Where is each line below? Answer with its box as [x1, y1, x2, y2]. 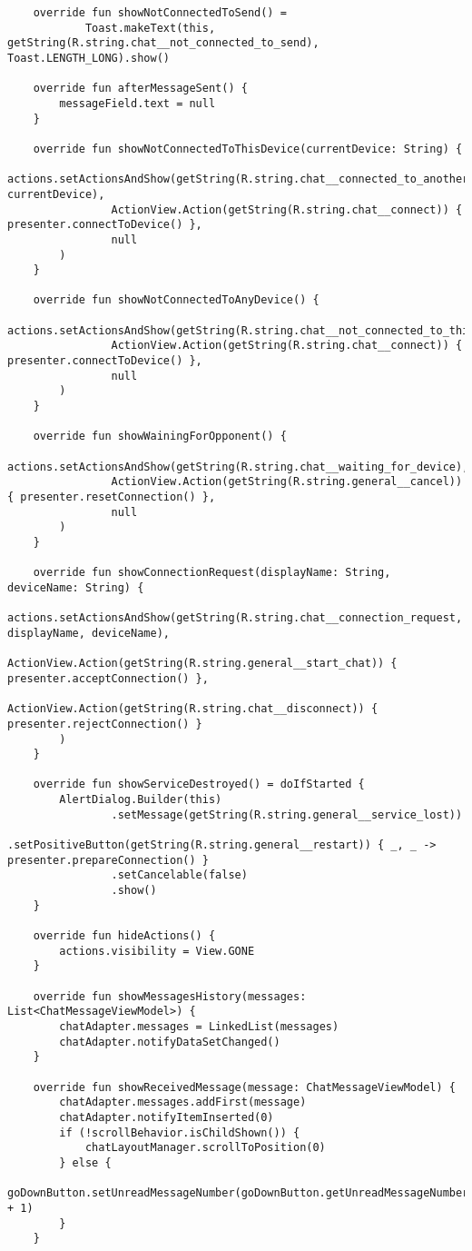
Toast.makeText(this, [84, 21, 216, 35]
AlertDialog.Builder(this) [59, 793, 222, 807]
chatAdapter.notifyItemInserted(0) [59, 1110, 274, 1124]
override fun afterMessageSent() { [33, 82, 248, 95]
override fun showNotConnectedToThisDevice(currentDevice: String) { [33, 142, 463, 155]
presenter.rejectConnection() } [7, 717, 202, 730]
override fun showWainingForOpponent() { [33, 430, 287, 443]
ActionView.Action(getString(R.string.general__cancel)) [111, 475, 463, 489]
